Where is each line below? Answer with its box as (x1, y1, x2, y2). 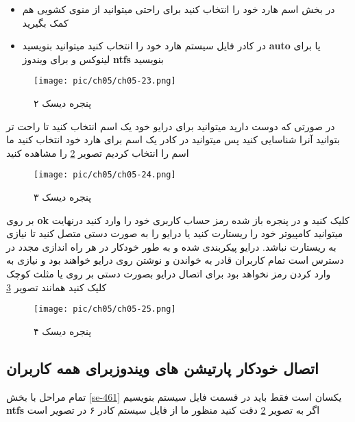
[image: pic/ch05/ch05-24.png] (34, 170, 176, 180)
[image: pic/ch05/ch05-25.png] (34, 304, 176, 314)
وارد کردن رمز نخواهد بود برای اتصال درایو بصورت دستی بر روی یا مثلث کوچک (6, 266, 331, 281)
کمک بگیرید (22, 15, 69, 29)
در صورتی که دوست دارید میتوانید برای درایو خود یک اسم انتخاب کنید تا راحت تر (6, 119, 335, 133)
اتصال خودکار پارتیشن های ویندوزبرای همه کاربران (6, 357, 319, 378)
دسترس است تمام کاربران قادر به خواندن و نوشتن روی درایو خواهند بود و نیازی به (6, 253, 344, 267)
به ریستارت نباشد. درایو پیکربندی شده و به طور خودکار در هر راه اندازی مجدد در (6, 239, 336, 253)
